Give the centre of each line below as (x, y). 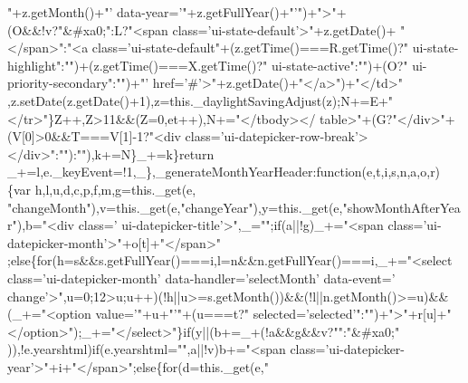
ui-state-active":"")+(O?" (340, 65)
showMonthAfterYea (404, 207)
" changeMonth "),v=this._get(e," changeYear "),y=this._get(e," (177, 207)
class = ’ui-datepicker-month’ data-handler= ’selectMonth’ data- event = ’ (201, 278)
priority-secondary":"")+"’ (78, 83)
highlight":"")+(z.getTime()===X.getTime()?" (138, 65)
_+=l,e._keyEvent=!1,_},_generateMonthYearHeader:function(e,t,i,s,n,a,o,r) (224, 172)
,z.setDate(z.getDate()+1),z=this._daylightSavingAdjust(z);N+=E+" (201, 100)
